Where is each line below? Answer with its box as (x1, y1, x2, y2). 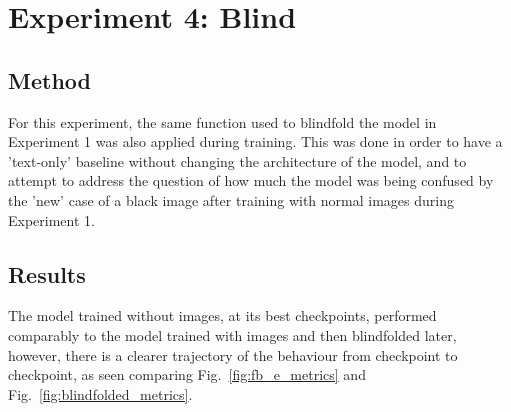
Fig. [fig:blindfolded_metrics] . (8, 383, 193, 404)
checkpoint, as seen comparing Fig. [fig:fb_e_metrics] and (8, 364, 366, 385)
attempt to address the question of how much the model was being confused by (8, 170, 494, 191)
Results (8, 258, 86, 289)
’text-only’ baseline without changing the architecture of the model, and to (8, 150, 467, 171)
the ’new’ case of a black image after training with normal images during (8, 189, 454, 210)
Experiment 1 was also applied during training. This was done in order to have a (8, 131, 503, 152)
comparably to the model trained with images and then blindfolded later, (8, 324, 457, 345)
